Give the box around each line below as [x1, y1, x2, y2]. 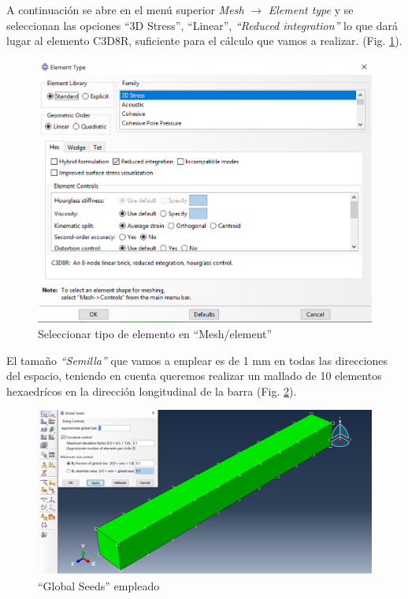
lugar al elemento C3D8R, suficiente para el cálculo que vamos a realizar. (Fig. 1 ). [6, 32, 402, 49]
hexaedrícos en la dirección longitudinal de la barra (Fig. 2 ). [6, 382, 297, 399]
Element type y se [268, 2, 354, 17]
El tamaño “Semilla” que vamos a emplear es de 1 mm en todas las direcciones [6, 352, 388, 368]
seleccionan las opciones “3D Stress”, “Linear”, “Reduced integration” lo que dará [6, 17, 398, 33]
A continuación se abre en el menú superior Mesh [6, 2, 244, 17]
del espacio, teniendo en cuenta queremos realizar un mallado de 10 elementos [6, 367, 382, 384]
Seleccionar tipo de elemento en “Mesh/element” [38, 326, 273, 342]
